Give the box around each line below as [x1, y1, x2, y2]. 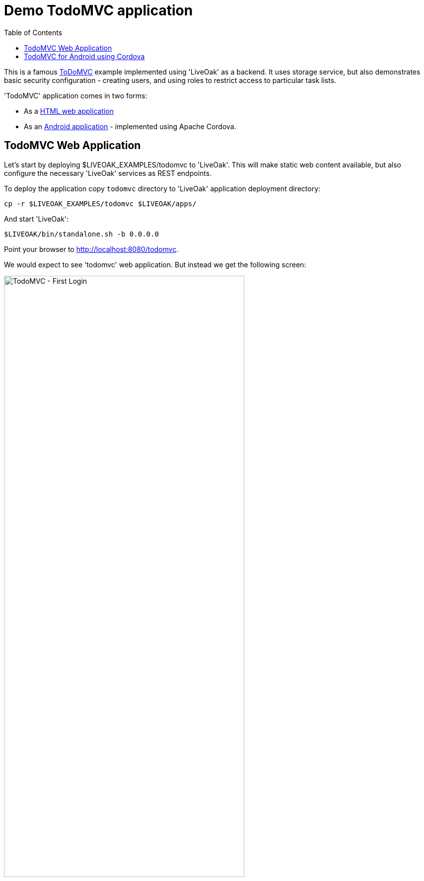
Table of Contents [4, 28, 63, 37]
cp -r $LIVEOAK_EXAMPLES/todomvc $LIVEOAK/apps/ [4, 199, 197, 208]
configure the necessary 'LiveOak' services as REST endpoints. [4, 168, 212, 177]
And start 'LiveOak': [4, 214, 69, 223]
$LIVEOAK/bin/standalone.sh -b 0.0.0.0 [4, 230, 159, 238]
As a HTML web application [24, 106, 114, 115]
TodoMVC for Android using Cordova [24, 52, 145, 61]
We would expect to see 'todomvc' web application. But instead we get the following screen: [4, 260, 306, 269]
